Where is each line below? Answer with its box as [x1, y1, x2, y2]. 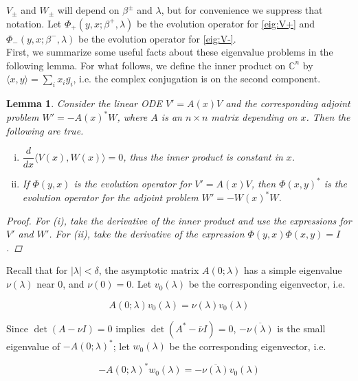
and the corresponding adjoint [225, 96, 350, 111]
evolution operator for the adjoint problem [22, 190, 199, 205]
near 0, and [36, 277, 85, 291]
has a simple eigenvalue [244, 263, 342, 277]
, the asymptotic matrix [98, 263, 199, 277]
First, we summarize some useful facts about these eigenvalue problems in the [6, 45, 333, 59]
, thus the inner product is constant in [123, 149, 283, 163]
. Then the [306, 110, 350, 124]
